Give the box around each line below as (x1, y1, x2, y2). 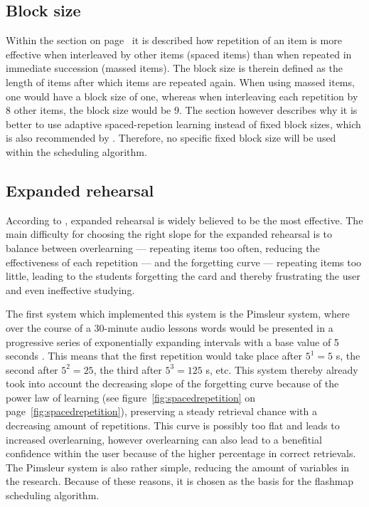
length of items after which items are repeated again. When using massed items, (6, 74, 355, 89)
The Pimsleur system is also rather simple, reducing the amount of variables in (6, 459, 350, 474)
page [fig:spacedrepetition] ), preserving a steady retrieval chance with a (6, 404, 317, 419)
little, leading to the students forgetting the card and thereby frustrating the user (6, 268, 360, 283)
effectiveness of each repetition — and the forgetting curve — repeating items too (6, 254, 362, 269)
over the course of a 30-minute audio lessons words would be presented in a (6, 320, 333, 335)
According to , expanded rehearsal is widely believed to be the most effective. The (6, 212, 363, 227)
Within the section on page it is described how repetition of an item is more (6, 33, 342, 48)
